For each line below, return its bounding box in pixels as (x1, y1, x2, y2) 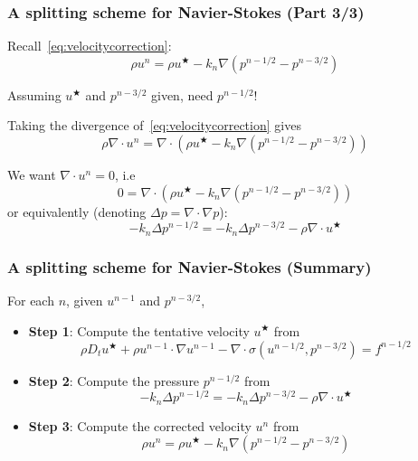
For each (7, 290, 54, 309)
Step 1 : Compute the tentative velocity (28, 321, 250, 340)
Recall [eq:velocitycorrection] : (7, 36, 172, 55)
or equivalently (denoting (7, 202, 147, 221)
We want (7, 165, 56, 183)
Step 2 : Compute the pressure (28, 371, 200, 390)
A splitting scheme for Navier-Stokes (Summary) (7, 255, 372, 278)
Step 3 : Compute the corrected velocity (28, 416, 252, 435)
